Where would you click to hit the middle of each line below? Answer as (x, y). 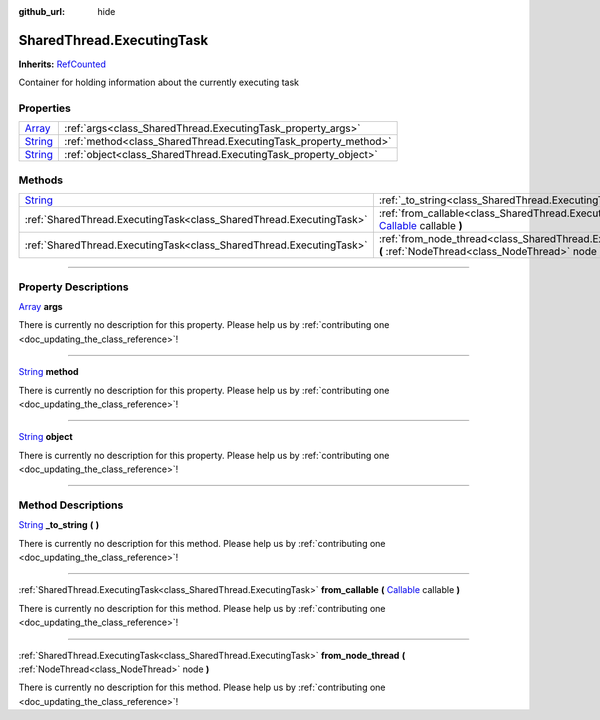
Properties (45, 108)
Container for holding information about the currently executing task (159, 82)
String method (48, 372)
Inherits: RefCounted (62, 64)
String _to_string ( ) (59, 525)
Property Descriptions (73, 287)
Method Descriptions (71, 505)
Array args (41, 306)
